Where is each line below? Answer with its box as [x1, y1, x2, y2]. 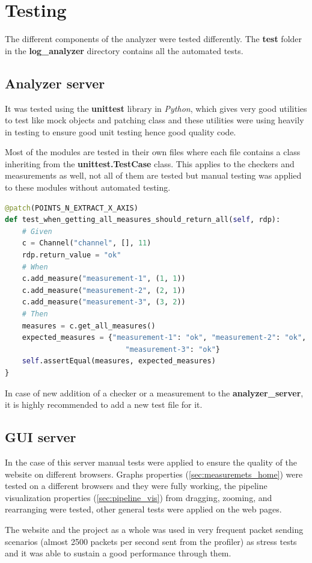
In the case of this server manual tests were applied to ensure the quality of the [5, 455, 297, 468]
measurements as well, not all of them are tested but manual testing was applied [5, 169, 302, 182]
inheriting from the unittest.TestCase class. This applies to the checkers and [5, 157, 295, 170]
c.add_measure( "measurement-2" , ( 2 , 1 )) [22, 286, 186, 295]
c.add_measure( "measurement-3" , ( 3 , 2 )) [22, 298, 186, 307]
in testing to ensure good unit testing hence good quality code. [5, 125, 236, 138]
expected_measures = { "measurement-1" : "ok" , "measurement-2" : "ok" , [22, 333, 307, 342]
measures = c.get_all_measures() [22, 321, 156, 330]
